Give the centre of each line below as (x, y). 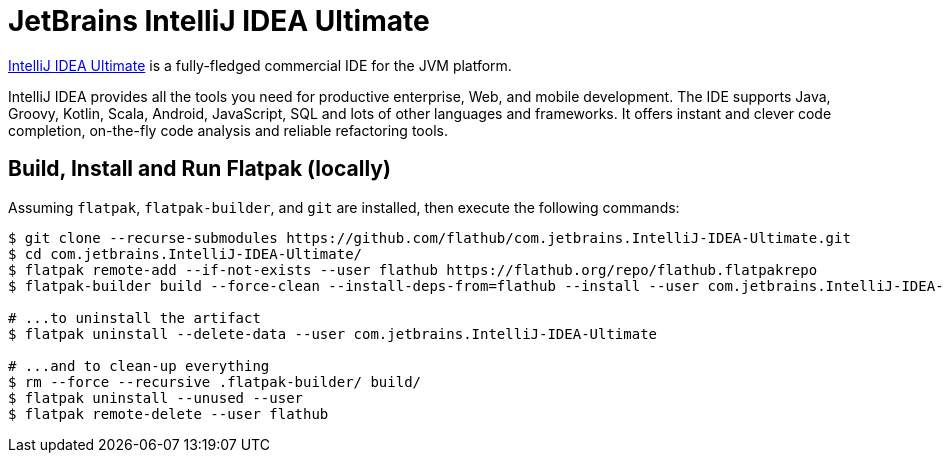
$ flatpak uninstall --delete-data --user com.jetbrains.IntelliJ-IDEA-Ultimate (333, 333)
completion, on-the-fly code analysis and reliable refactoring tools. (228, 130)
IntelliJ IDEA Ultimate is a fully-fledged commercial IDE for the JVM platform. (260, 65)
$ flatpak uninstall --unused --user (156, 397)
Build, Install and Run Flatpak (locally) (199, 169)
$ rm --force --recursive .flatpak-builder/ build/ (215, 381)
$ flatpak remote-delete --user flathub (168, 413)
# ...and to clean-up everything (139, 365)
